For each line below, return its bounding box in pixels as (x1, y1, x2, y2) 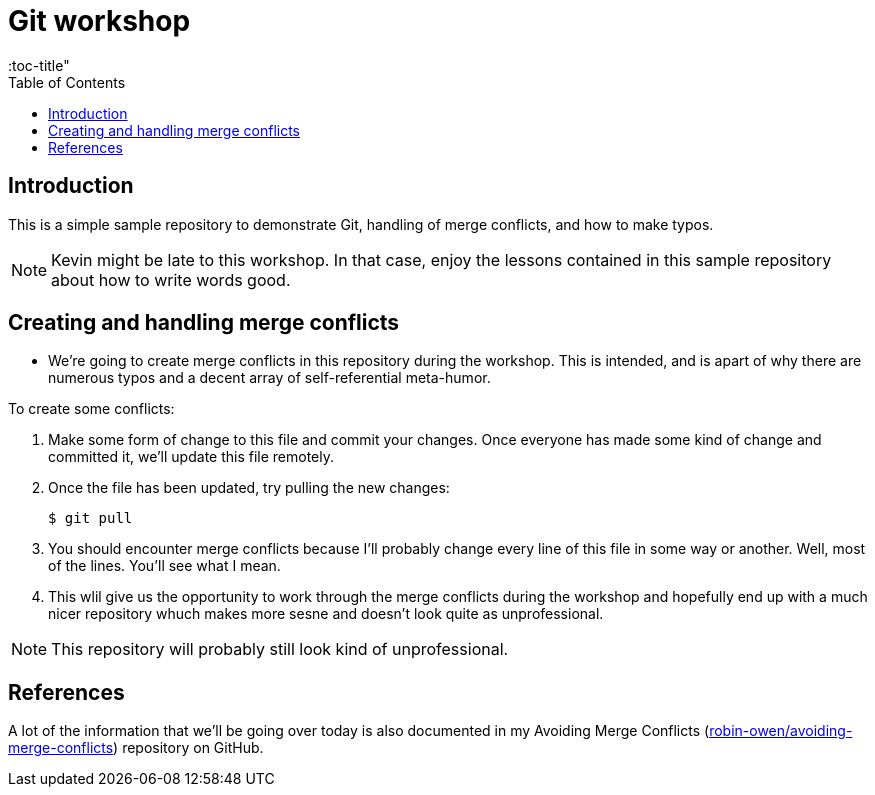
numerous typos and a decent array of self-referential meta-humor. (48, 369, 491, 387)
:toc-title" (8, 56, 70, 74)
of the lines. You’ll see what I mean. (48, 557, 281, 575)
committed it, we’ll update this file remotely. (48, 448, 335, 466)
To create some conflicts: (8, 400, 175, 418)
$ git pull (48, 510, 133, 527)
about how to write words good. (51, 269, 291, 290)
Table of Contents (8, 73, 126, 91)
